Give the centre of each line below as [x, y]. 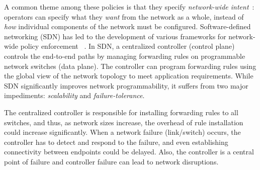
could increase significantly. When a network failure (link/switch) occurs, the [122, 132]
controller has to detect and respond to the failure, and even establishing [116, 142]
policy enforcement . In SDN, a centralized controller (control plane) [127, 46]
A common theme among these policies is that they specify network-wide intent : [129, 7]
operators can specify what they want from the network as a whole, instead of [124, 16]
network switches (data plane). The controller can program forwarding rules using [130, 66]
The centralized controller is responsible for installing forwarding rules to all [121, 112]
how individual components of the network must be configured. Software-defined [127, 26]
